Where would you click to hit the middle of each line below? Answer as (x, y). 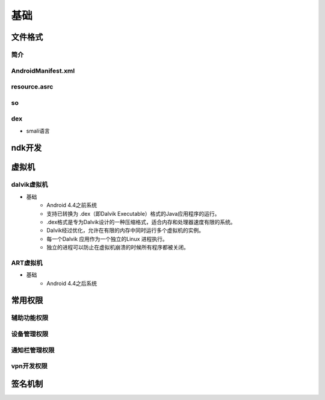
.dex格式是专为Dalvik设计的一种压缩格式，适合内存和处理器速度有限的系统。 (141, 222)
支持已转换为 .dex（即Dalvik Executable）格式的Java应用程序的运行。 (133, 213)
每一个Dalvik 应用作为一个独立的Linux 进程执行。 (107, 239)
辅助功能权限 (30, 318)
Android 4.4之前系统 (72, 205)
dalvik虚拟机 (29, 185)
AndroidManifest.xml (43, 70)
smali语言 (38, 131)
